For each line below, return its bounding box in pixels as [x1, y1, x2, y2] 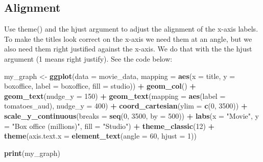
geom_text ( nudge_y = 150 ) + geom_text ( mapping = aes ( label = [4, 90, 226, 101]
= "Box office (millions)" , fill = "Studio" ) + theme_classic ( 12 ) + [4, 120, 215, 131]
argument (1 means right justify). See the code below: [4, 53, 173, 64]
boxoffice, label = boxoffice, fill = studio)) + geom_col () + [4, 80, 196, 91]
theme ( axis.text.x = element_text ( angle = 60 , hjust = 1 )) [4, 130, 197, 141]
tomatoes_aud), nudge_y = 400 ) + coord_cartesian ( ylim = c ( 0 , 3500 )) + [4, 100, 248, 111]
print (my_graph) [4, 147, 60, 158]
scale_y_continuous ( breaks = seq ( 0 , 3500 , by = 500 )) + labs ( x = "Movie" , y [4, 110, 259, 121]
